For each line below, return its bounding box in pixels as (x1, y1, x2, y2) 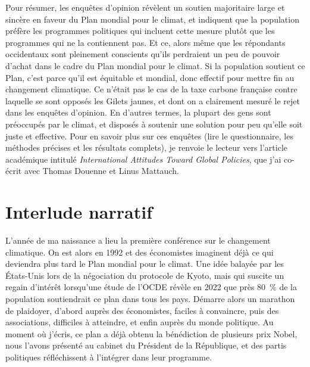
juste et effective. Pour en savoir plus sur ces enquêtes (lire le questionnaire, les (5, 129, 293, 142)
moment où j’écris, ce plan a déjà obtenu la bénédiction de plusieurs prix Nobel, (5, 327, 298, 340)
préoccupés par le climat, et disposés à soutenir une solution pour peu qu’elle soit (5, 117, 303, 130)
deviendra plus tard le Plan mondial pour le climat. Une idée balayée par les (5, 257, 284, 270)
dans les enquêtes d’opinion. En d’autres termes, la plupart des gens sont (5, 106, 271, 119)
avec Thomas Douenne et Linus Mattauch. (24, 164, 179, 177)
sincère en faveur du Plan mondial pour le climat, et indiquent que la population (5, 13, 299, 25)
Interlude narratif (5, 200, 152, 224)
